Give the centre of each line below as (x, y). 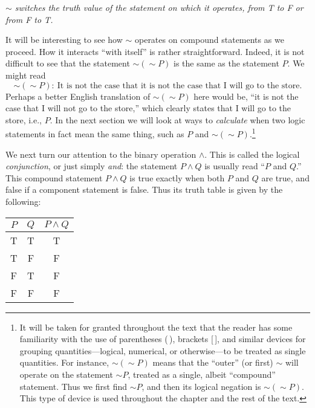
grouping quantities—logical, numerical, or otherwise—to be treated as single (163, 350)
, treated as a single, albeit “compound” (202, 374)
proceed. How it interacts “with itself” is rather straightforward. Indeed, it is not (155, 51)
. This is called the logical (252, 154)
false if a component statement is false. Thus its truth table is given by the (144, 189)
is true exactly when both (177, 177)
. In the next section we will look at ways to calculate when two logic (177, 119)
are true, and (285, 177)
